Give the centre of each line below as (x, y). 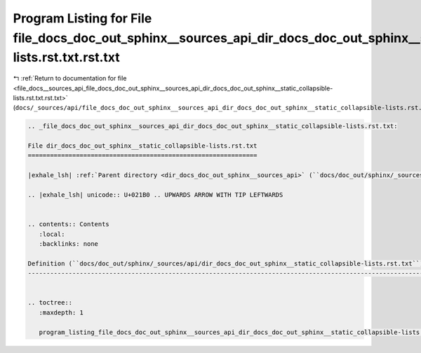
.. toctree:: (50, 303)
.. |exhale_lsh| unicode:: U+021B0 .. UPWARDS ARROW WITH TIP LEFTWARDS (155, 195)
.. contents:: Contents (69, 224)
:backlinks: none (68, 244)
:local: (52, 234)
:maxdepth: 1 (61, 312)
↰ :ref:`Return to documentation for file (70, 78)
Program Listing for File (82, 18)
